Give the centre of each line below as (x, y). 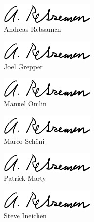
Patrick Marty (25, 178)
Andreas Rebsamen (33, 29)
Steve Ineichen (25, 215)
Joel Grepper (23, 66)
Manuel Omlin (25, 104)
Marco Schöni (24, 141)
